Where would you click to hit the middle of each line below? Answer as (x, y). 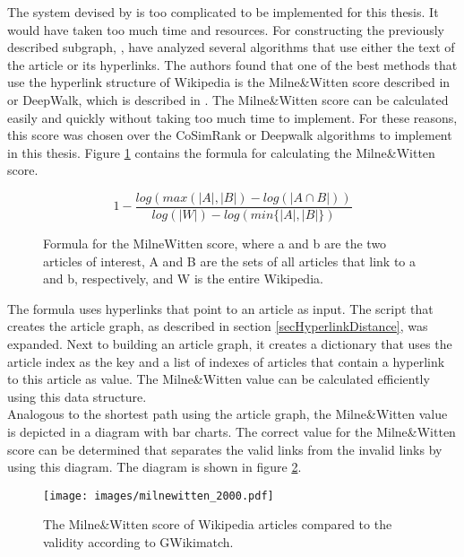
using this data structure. (77, 396)
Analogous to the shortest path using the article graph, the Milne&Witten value (228, 414)
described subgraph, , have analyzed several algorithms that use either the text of (231, 47)
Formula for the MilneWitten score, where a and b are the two (215, 243)
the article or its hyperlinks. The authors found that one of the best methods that (232, 64)
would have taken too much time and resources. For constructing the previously (226, 29)
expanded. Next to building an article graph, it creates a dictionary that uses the (230, 343)
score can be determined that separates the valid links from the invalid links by (225, 449)
